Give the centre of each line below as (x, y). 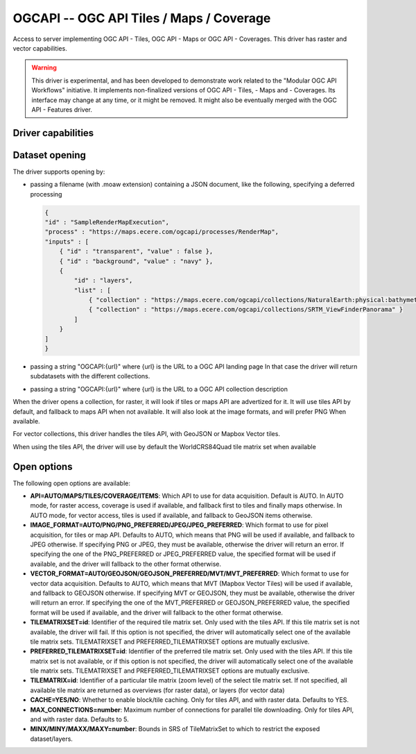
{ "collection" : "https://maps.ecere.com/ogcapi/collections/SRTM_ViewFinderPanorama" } (246, 310)
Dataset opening (50, 155)
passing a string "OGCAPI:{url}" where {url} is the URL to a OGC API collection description (159, 389)
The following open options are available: (72, 483)
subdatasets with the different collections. (90, 376)
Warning (44, 68)
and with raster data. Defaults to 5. (80, 719)
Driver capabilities (53, 133)
